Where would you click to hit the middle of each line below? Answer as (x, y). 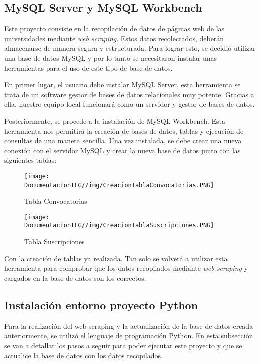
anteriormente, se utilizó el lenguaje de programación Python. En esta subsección (129, 336)
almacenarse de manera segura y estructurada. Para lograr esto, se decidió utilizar (130, 48)
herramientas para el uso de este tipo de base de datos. (88, 67)
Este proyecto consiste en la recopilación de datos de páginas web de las (114, 28)
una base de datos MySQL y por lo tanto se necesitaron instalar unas (111, 57)
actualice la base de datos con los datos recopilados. (83, 355)
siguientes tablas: (30, 160)
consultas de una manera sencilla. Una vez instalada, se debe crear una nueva (123, 141)
